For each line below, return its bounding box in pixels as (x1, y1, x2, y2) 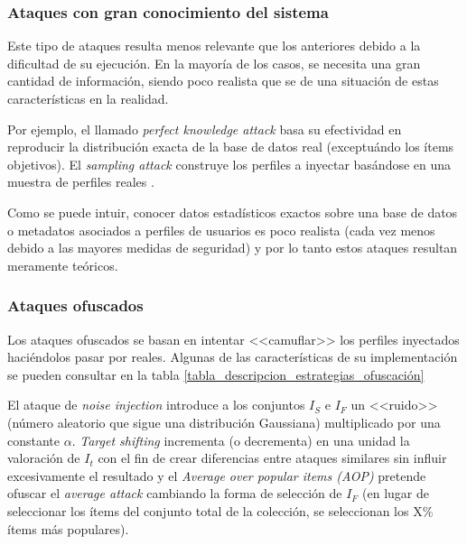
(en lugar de (362, 484, 430, 503)
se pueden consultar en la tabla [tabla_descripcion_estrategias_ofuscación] (7, 365, 425, 383)
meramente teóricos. (7, 255, 118, 274)
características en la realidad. (7, 89, 169, 107)
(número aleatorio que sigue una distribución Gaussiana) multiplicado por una (7, 412, 441, 431)
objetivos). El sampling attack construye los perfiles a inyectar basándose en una (7, 154, 452, 173)
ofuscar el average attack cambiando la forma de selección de (7, 484, 342, 503)
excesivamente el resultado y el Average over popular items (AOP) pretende (7, 466, 426, 485)
